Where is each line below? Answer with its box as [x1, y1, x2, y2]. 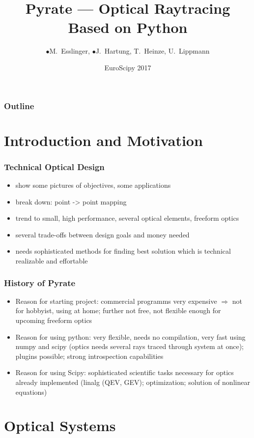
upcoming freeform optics [15, 315, 92, 325]
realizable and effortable [15, 255, 88, 265]
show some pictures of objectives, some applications [15, 180, 171, 190]
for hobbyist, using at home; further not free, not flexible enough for [15, 305, 221, 316]
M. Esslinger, [49, 46, 90, 56]
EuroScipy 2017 [104, 62, 151, 72]
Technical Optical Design [4, 160, 105, 173]
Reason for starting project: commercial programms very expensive [15, 295, 217, 306]
